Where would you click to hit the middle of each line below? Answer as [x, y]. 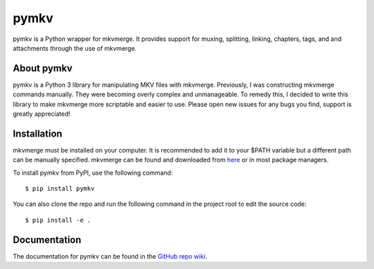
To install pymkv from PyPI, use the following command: [93, 173]
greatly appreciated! [42, 114]
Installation [37, 133]
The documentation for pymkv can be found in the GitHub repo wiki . [110, 256]
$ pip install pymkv [60, 189]
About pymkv [43, 68]
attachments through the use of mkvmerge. [75, 48]
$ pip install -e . [58, 220]
